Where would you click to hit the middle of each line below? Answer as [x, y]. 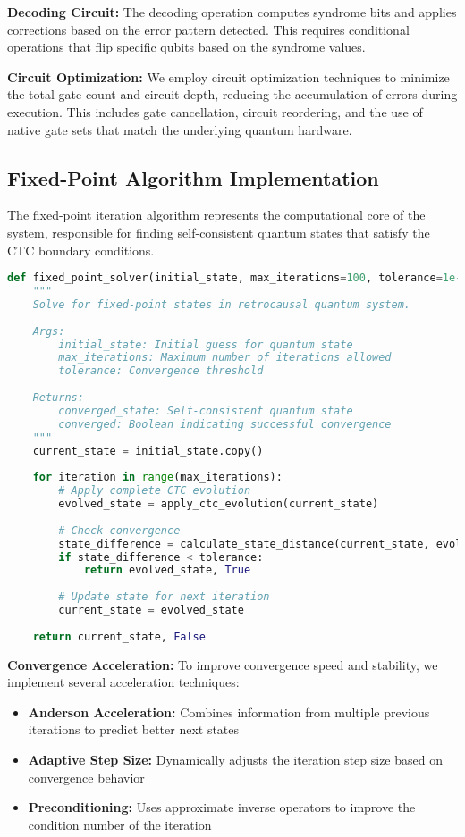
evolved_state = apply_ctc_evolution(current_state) [219, 504]
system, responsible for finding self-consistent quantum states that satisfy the [219, 232]
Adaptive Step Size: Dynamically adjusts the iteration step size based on [235, 760]
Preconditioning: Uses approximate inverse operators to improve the [222, 807]
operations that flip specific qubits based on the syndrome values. [186, 47]
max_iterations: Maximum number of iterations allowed [225, 358]
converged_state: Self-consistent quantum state [206, 410]
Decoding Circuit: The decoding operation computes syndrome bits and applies [232, 12]
